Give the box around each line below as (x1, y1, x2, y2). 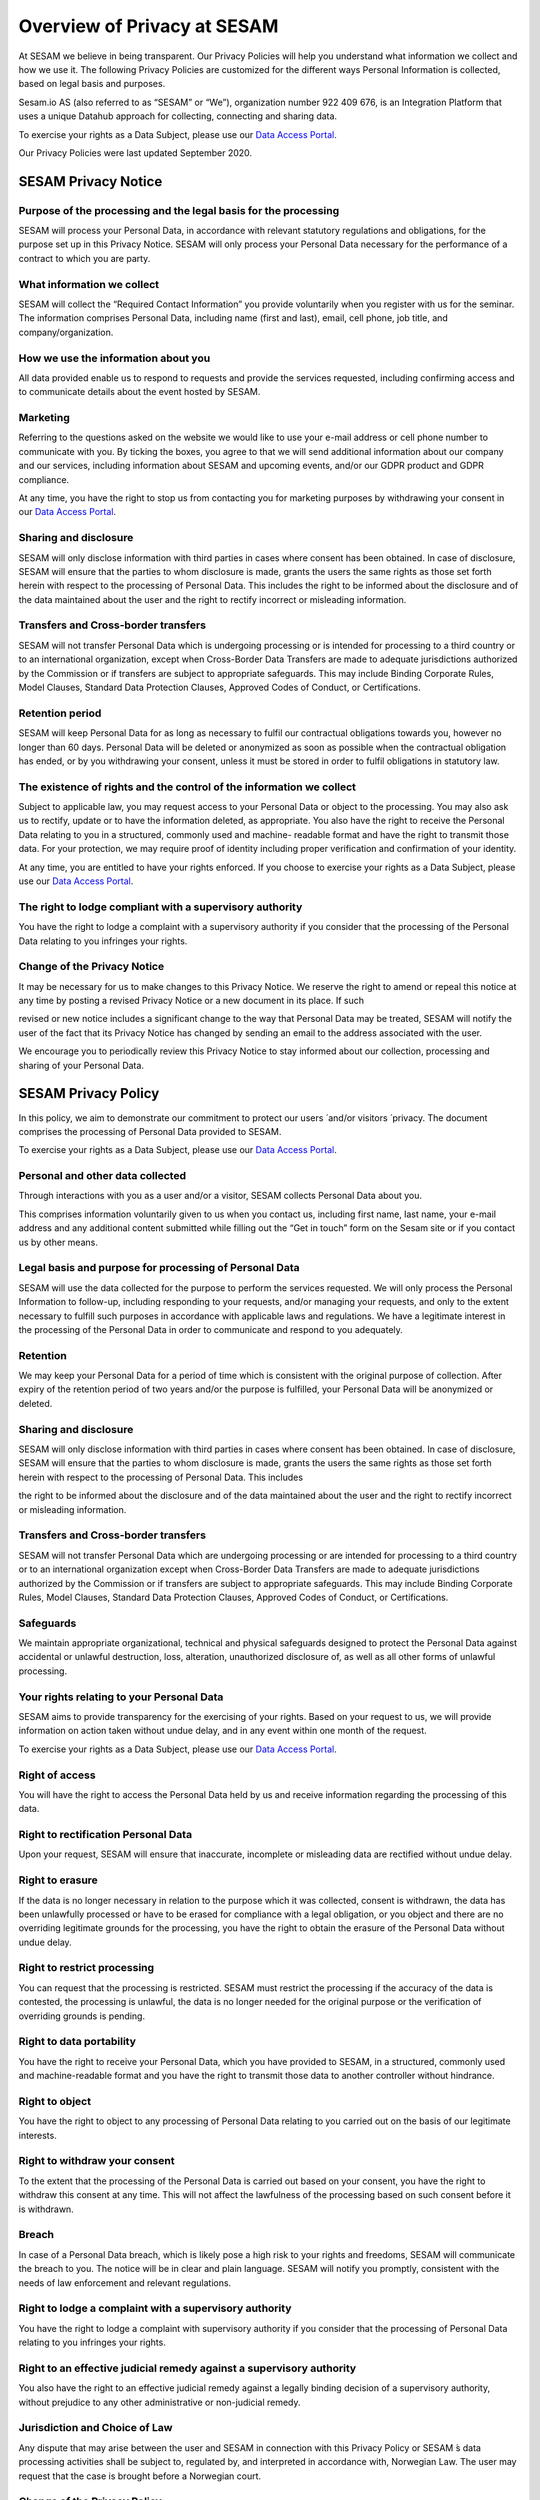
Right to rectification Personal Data (18, 1828, 193, 1842)
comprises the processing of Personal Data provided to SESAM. (18, 1125, 282, 1137)
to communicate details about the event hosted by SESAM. (18, 386, 261, 398)
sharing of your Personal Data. (18, 1059, 145, 1071)
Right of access (18, 1768, 96, 1782)
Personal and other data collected (18, 1169, 187, 1183)
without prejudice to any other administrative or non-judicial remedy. (18, 2396, 301, 2408)
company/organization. (18, 326, 114, 338)
